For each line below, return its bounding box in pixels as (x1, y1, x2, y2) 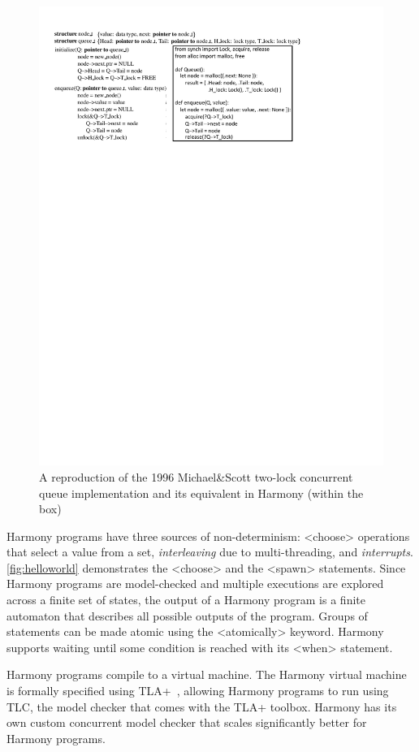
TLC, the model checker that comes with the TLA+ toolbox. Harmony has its (6, 698, 397, 715)
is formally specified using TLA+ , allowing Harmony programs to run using (6, 682, 389, 699)
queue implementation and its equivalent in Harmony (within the (39, 484, 364, 501)
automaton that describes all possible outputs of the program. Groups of (6, 607, 368, 624)
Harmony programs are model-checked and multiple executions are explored (6, 575, 384, 592)
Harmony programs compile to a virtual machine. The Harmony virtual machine (6, 666, 407, 683)
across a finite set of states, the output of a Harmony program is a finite (6, 591, 365, 608)
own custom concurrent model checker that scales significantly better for (6, 714, 367, 731)
